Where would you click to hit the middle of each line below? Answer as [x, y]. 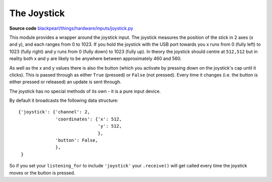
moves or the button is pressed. [42, 173]
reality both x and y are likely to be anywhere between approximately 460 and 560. [95, 58]
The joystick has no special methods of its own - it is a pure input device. [85, 91]
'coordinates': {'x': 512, [89, 119]
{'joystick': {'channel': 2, [54, 112]
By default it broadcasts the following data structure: [64, 100]
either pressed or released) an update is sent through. [65, 82]
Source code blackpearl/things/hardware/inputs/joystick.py [71, 28]
